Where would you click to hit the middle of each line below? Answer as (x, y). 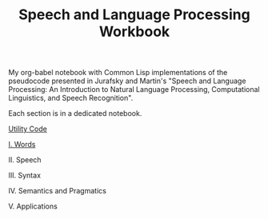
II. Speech (25, 160)
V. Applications (33, 206)
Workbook (134, 32)
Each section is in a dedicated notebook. (75, 113)
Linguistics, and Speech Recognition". (71, 98)
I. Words (22, 145)
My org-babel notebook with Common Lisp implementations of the (118, 73)
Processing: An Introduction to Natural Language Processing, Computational (134, 90)
